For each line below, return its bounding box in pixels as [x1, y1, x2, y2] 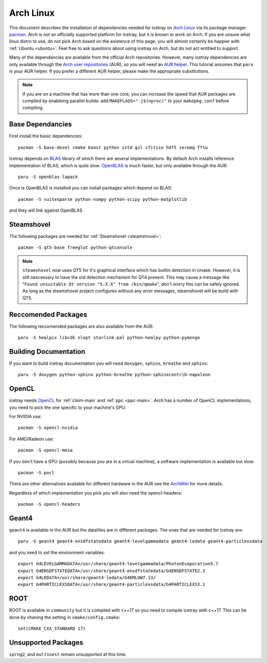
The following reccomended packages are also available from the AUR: [9, 323, 154, 329]
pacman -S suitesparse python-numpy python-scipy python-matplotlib [18, 196, 187, 202]
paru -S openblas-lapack [18, 174, 78, 180]
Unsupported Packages [9, 638, 83, 647]
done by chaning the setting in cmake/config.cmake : [9, 614, 120, 620]
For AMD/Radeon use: [9, 436, 54, 442]
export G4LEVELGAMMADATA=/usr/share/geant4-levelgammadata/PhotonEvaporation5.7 [18, 561, 219, 567]
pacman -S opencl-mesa [18, 447, 73, 453]
